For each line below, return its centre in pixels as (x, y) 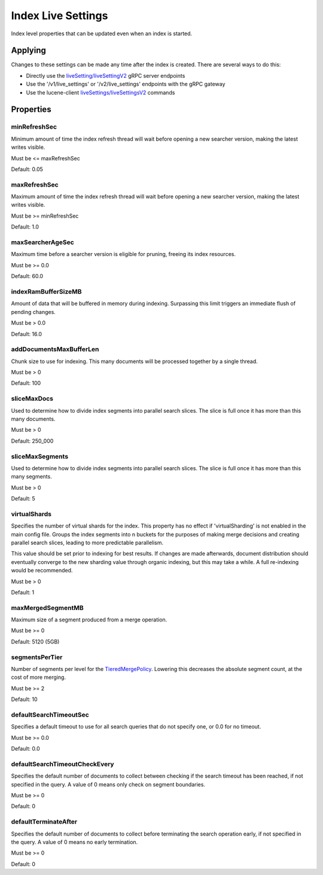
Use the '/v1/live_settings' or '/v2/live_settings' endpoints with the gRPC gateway (126, 84)
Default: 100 (26, 383)
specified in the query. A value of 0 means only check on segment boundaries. (108, 784)
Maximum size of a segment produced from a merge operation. (89, 620)
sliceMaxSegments (40, 456)
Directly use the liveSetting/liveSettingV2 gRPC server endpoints (106, 75)
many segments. (31, 477)
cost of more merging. (38, 677)
